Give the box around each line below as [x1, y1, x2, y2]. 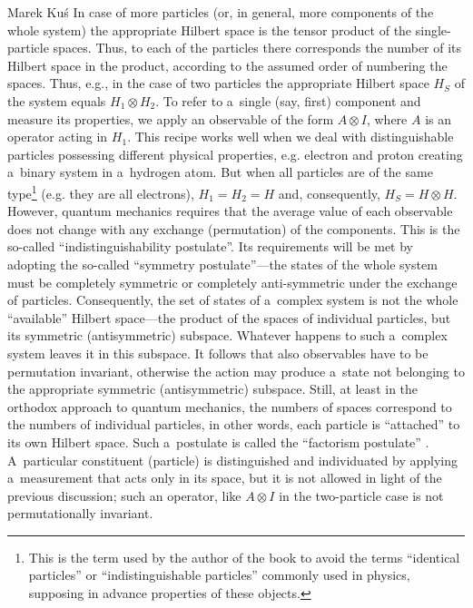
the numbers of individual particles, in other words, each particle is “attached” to [7, 415, 460, 434]
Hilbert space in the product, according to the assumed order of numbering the [7, 55, 448, 74]
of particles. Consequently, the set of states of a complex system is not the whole [7, 290, 458, 309]
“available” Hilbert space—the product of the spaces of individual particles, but [7, 308, 451, 327]
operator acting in [7, 127, 108, 146]
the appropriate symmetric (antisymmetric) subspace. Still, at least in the [7, 379, 419, 398]
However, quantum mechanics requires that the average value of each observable [7, 201, 453, 221]
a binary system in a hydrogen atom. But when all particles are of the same [7, 162, 433, 181]
